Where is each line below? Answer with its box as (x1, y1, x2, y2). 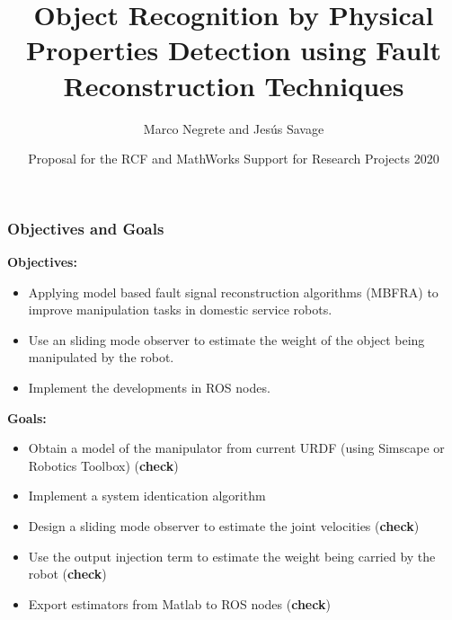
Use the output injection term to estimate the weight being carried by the (28, 546, 436, 565)
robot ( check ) (28, 564, 107, 583)
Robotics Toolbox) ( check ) (28, 456, 179, 474)
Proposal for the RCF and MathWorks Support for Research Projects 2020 (28, 149, 439, 168)
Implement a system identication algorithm (28, 486, 266, 505)
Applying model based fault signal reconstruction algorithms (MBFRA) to (28, 282, 439, 301)
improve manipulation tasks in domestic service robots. (28, 300, 332, 319)
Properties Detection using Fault (26, 31, 441, 68)
